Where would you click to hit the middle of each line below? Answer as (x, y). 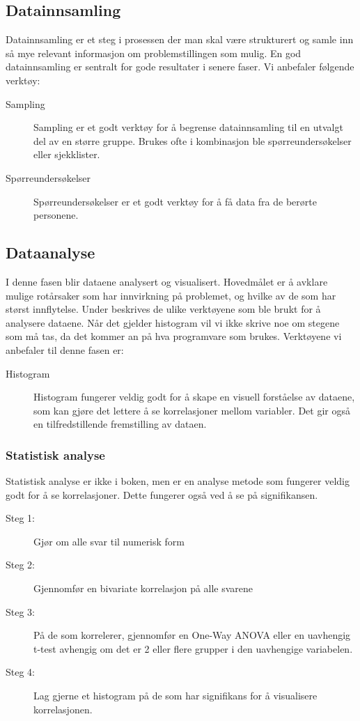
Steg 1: (20, 518)
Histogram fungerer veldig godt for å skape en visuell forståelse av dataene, (194, 397)
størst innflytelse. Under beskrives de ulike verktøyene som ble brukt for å (163, 309)
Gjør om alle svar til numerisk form (109, 541)
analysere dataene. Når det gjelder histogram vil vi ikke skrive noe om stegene (173, 322)
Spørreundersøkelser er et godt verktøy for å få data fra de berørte (175, 201)
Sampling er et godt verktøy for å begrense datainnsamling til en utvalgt (188, 127)
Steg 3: (20, 611)
